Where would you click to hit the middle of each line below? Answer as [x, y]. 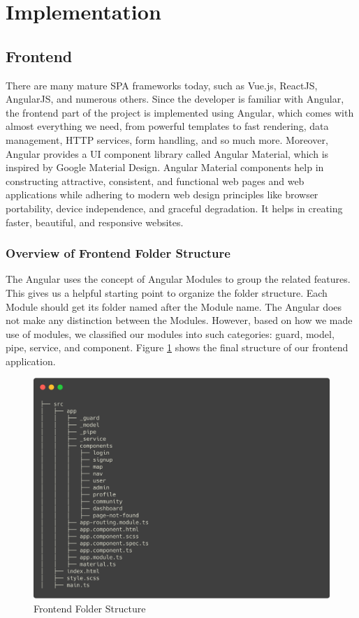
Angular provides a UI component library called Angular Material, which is [167, 153]
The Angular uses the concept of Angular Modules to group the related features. [178, 279]
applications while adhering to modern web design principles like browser [162, 194]
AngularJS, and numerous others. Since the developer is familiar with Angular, [175, 99]
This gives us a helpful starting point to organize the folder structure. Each [167, 292]
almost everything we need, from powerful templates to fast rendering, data [167, 126]
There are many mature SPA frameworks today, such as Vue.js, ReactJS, [162, 85]
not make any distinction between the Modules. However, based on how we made [179, 320]
